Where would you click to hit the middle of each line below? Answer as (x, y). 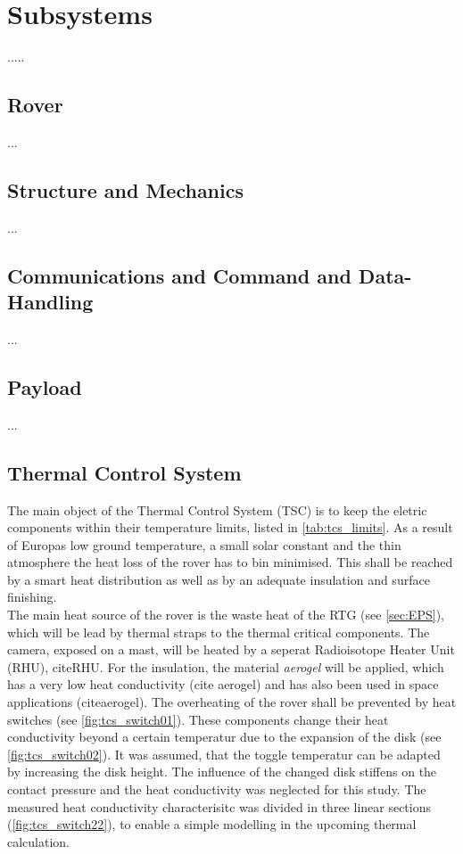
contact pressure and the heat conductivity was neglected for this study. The (217, 789)
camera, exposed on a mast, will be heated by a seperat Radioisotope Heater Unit (231, 649)
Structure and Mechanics (125, 189)
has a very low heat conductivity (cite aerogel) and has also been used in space (223, 684)
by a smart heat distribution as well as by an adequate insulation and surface (219, 579)
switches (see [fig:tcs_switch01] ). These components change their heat (198, 719)
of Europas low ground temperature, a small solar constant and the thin (204, 544)
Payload (45, 386)
